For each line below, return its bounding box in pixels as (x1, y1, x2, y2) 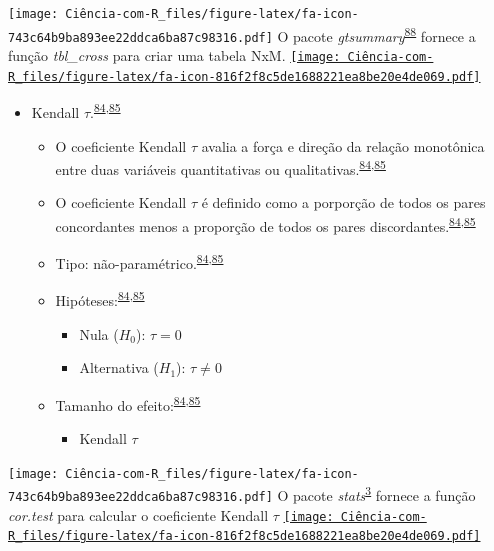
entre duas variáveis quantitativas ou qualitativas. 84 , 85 (55, 156, 386, 179)
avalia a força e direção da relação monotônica (201, 135, 485, 156)
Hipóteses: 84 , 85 (55, 287, 145, 311)
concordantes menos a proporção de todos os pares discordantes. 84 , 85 (55, 212, 476, 236)
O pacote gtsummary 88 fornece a (277, 22, 476, 46)
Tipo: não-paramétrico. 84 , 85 (55, 250, 224, 273)
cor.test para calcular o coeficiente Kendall (8, 504, 269, 525)
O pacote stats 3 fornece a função (277, 482, 476, 506)
